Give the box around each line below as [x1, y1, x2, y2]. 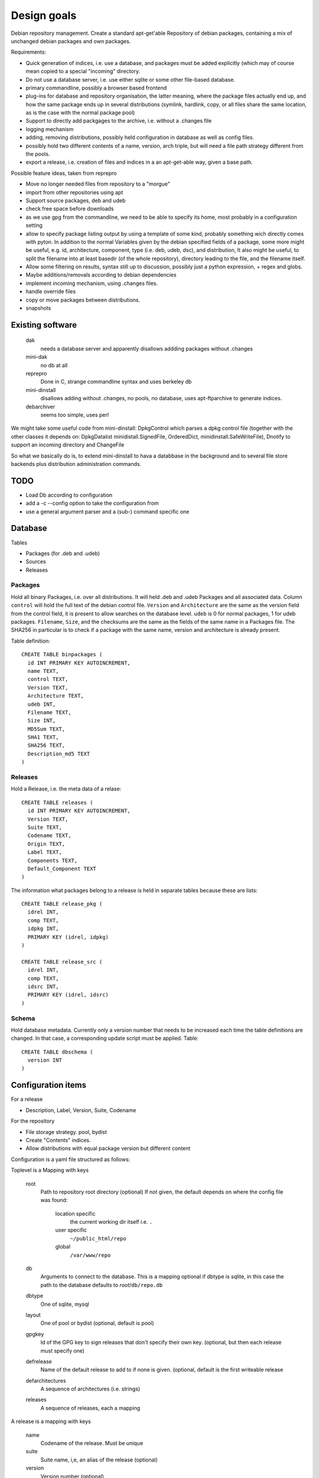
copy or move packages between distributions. [25, 296, 141, 303]
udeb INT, [27, 701, 56, 708]
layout [25, 1311, 41, 1318]
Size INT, [27, 717, 56, 724]
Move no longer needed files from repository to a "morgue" [25, 180, 171, 187]
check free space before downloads [25, 205, 114, 212]
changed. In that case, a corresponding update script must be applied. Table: [11, 1035, 199, 1042]
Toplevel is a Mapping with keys [11, 1166, 89, 1174]
